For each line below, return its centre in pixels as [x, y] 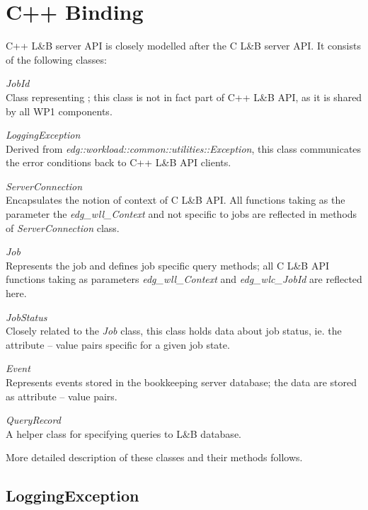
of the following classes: [56, 59]
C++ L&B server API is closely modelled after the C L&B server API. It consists [183, 46]
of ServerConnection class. [63, 227]
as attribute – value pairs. [62, 396]
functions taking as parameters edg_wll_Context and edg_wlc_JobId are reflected [184, 279]
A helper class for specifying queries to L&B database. [123, 433]
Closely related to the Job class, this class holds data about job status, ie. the [174, 331]
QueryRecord [33, 420]
